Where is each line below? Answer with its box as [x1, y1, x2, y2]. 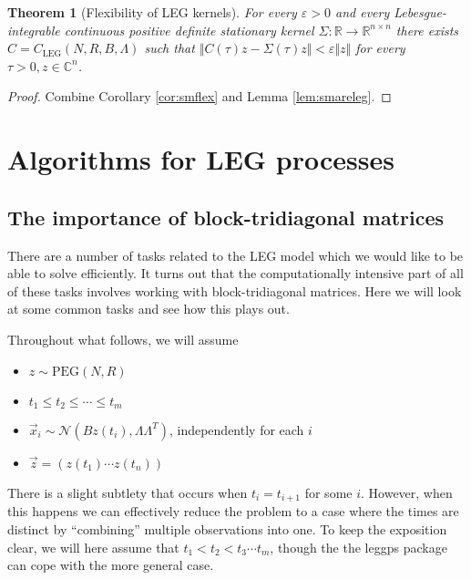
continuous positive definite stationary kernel [64, 20, 314, 39]
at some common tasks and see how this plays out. [7, 299, 290, 318]
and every [335, 3, 390, 21]
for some [304, 482, 353, 502]
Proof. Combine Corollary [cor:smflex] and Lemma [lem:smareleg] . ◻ [7, 87, 392, 106]
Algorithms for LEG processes [7, 140, 394, 178]
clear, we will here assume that [7, 537, 179, 556]
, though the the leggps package [270, 537, 447, 556]
